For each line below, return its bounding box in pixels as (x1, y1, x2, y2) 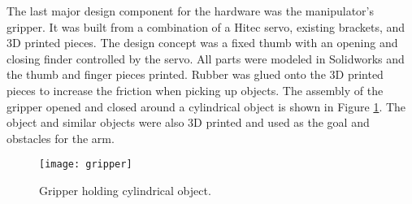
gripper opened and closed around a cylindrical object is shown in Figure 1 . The (7, 98, 406, 115)
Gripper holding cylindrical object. (39, 182, 211, 198)
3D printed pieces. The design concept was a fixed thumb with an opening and (7, 34, 398, 51)
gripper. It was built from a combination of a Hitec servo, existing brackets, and (7, 18, 405, 35)
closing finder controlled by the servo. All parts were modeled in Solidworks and (7, 50, 405, 67)
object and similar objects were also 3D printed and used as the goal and (7, 114, 370, 131)
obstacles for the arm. (7, 129, 115, 146)
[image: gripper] (39, 158, 132, 171)
